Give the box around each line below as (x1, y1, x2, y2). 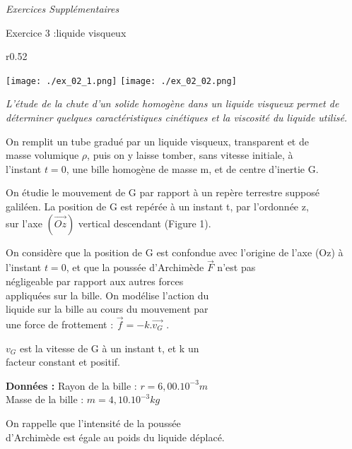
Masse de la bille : (6, 392, 84, 407)
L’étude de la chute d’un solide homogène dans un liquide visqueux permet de (6, 96, 339, 111)
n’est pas (217, 260, 256, 275)
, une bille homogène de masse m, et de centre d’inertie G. (66, 161, 319, 176)
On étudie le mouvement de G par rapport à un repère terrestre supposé (6, 185, 319, 200)
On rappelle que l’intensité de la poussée (6, 415, 181, 430)
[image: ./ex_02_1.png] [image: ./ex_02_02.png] (6, 76, 237, 86)
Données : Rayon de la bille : (6, 378, 137, 393)
